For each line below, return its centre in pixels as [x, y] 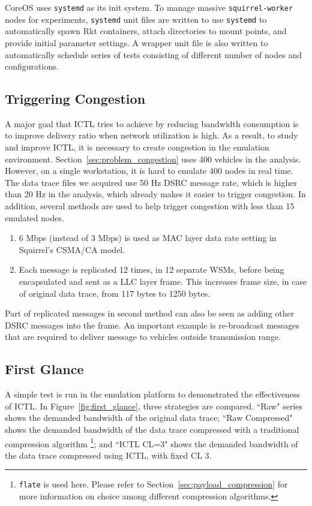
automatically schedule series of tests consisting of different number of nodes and [153, 54]
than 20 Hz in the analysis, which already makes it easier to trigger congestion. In [155, 194]
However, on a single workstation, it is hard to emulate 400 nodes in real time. [149, 171]
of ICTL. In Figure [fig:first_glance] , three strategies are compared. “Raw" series [154, 406]
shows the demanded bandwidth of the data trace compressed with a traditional [152, 429]
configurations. [32, 66]
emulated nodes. [34, 217]
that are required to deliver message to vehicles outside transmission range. [143, 337]
